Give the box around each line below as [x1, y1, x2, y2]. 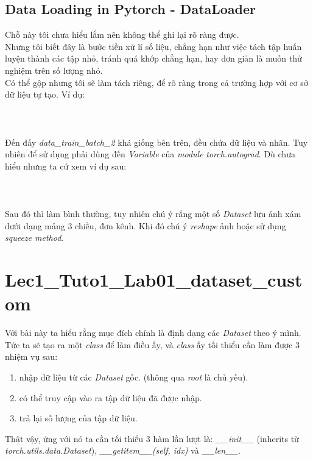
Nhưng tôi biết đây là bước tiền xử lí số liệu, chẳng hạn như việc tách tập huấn [5, 40, 302, 52]
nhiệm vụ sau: [5, 350, 58, 363]
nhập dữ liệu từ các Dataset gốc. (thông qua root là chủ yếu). [19, 370, 248, 383]
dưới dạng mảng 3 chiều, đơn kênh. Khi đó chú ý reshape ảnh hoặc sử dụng [5, 219, 286, 232]
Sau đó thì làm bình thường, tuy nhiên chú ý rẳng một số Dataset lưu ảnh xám [5, 207, 301, 220]
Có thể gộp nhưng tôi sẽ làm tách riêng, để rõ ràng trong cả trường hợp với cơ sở [5, 76, 308, 88]
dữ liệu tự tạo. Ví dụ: [5, 88, 85, 101]
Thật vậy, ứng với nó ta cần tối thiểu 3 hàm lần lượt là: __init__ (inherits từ [5, 432, 299, 445]
